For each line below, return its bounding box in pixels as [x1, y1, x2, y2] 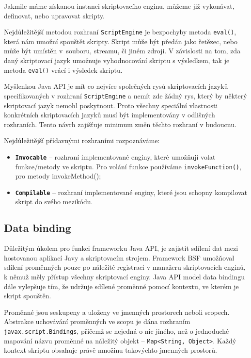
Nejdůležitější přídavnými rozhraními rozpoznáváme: [4, 135, 160, 146]
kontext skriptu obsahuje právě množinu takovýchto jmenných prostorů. [4, 345, 217, 355]
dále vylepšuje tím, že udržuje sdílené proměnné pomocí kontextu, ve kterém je [4, 281, 239, 291]
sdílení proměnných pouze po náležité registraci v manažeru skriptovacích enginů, [4, 262, 246, 272]
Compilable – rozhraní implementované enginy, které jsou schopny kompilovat [15, 187, 248, 197]
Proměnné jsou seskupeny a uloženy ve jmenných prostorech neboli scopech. [4, 307, 230, 317]
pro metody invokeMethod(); [15, 171, 101, 181]
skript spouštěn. [4, 291, 51, 301]
